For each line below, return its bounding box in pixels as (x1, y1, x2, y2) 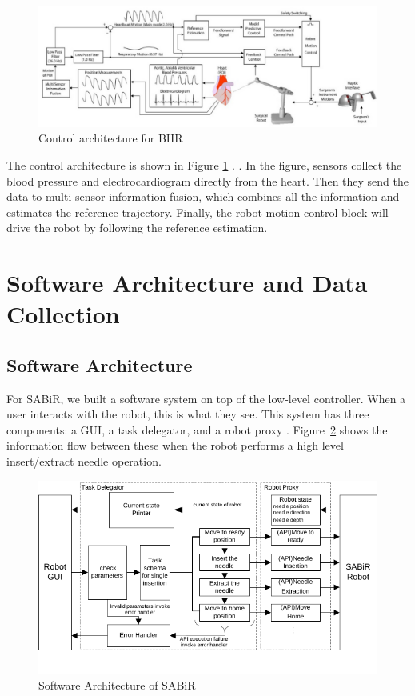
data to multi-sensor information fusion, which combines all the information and (6, 188, 400, 205)
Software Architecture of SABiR (38, 677, 196, 694)
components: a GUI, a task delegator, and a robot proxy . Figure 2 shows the (6, 421, 388, 438)
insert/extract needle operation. (6, 453, 162, 470)
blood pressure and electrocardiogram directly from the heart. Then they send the (6, 172, 409, 189)
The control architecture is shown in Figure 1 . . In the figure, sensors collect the (6, 156, 402, 173)
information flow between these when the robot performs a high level (6, 437, 344, 454)
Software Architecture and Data (6, 266, 368, 299)
